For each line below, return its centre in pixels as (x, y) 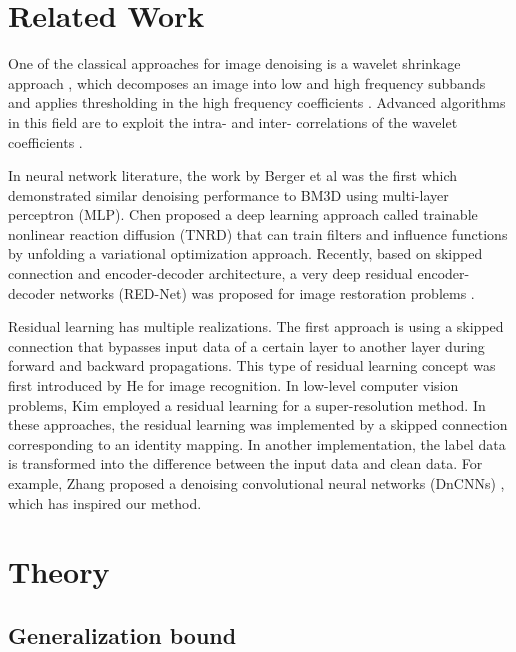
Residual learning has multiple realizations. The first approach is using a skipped (256, 326)
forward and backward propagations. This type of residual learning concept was (252, 365)
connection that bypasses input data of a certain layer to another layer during (246, 345)
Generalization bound (122, 634)
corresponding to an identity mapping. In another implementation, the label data (257, 443)
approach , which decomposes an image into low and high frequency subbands (247, 82)
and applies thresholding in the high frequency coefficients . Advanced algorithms (257, 102)
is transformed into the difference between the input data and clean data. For (245, 463)
